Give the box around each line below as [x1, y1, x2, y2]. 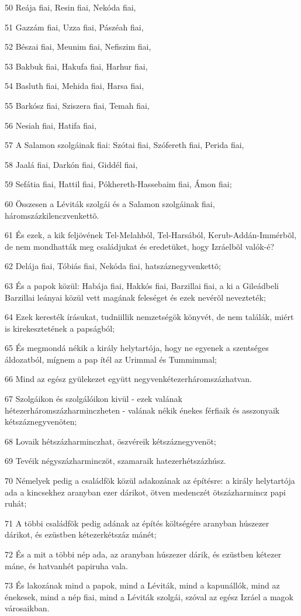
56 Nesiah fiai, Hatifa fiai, [5, 119, 96, 131]
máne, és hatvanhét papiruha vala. [5, 559, 128, 572]
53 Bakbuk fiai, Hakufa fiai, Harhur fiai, [5, 60, 148, 72]
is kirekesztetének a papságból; [5, 322, 115, 334]
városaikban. [5, 602, 50, 614]
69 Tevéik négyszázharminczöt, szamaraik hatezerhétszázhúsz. [5, 455, 226, 467]
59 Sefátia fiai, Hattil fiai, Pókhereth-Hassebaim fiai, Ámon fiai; [5, 178, 232, 190]
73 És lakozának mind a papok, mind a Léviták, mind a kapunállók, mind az [5, 579, 280, 591]
